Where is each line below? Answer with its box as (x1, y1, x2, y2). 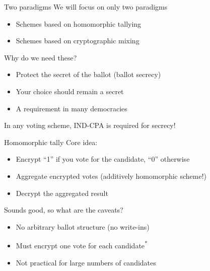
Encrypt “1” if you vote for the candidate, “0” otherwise (16, 154, 190, 164)
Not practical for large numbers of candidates (16, 257, 156, 267)
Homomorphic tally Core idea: (4, 137, 98, 147)
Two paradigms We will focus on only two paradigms (4, 2, 168, 12)
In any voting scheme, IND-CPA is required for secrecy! (4, 120, 176, 130)
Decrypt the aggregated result (16, 187, 108, 198)
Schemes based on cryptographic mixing (16, 35, 139, 46)
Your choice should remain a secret (16, 86, 124, 96)
